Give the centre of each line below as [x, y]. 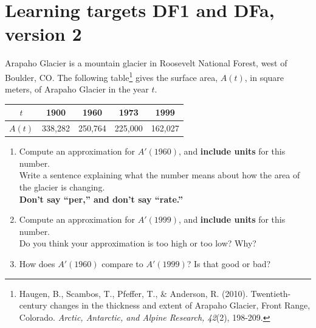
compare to [122, 263]
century [33, 305]
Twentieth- [271, 293]
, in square [264, 77]
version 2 [43, 34]
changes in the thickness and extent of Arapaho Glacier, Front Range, [180, 305]
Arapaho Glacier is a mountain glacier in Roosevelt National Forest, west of [146, 63]
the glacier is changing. [62, 187]
